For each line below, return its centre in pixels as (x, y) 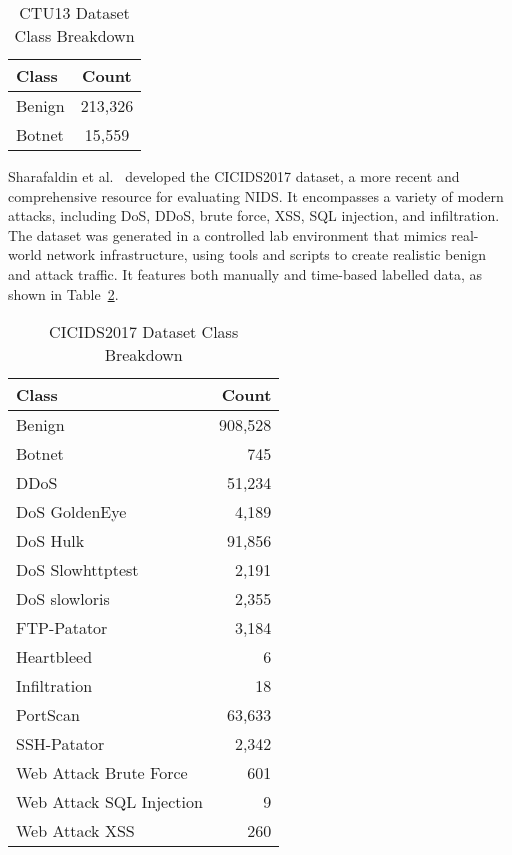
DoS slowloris (63, 599)
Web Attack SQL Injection (109, 802)
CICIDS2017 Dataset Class (144, 332)
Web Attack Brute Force (102, 773)
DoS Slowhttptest (77, 570)
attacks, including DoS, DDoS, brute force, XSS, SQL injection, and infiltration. (254, 215)
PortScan (48, 715)
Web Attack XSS (75, 831)
